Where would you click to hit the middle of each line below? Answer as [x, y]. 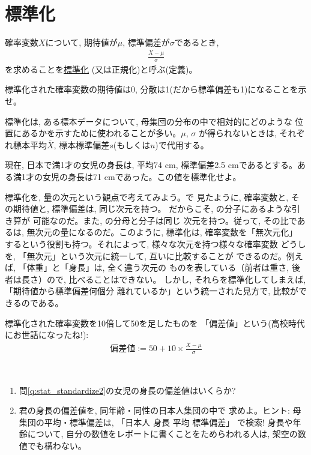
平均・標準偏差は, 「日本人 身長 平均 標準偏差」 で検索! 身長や [168, 422]
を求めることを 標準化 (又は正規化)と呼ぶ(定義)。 [101, 69]
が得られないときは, [237, 133]
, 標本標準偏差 [82, 144]
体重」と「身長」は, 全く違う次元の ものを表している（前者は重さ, [158, 267]
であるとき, [197, 42]
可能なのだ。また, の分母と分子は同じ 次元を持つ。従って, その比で [165, 220]
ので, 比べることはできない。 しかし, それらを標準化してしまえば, [176, 279]
